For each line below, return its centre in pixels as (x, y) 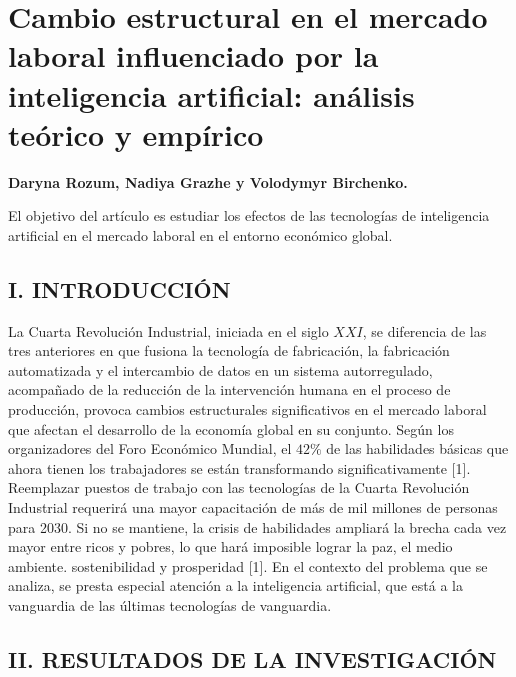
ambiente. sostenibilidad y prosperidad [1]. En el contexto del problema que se (248, 565)
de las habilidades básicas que (417, 448)
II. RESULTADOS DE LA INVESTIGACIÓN (252, 658)
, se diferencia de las (424, 330)
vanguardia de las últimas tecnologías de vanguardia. (170, 604)
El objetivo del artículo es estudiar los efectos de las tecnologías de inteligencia (249, 215)
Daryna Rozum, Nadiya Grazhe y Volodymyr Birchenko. (208, 181)
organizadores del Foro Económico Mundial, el (150, 448)
